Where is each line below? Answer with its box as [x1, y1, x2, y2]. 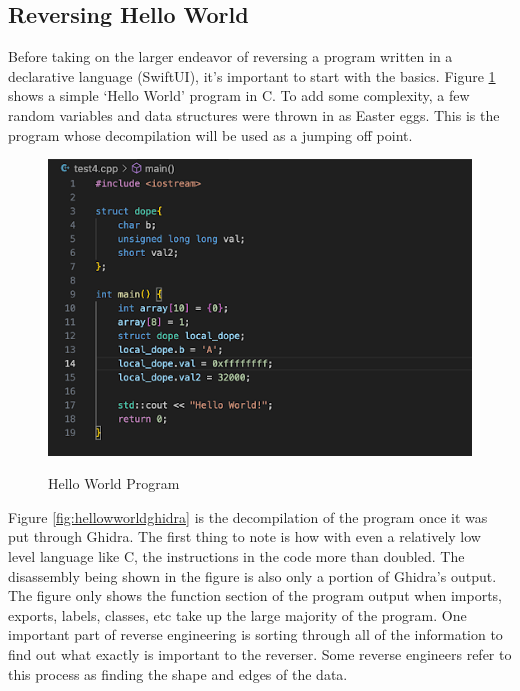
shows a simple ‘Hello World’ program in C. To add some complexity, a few [8, 85, 470, 106]
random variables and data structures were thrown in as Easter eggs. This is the [8, 104, 500, 125]
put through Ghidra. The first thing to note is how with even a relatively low [8, 526, 481, 547]
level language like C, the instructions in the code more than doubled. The [8, 546, 465, 567]
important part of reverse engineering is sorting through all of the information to [8, 624, 503, 645]
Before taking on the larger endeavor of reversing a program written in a [8, 46, 453, 67]
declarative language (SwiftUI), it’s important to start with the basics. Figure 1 [8, 65, 496, 86]
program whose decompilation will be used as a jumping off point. [8, 124, 413, 145]
